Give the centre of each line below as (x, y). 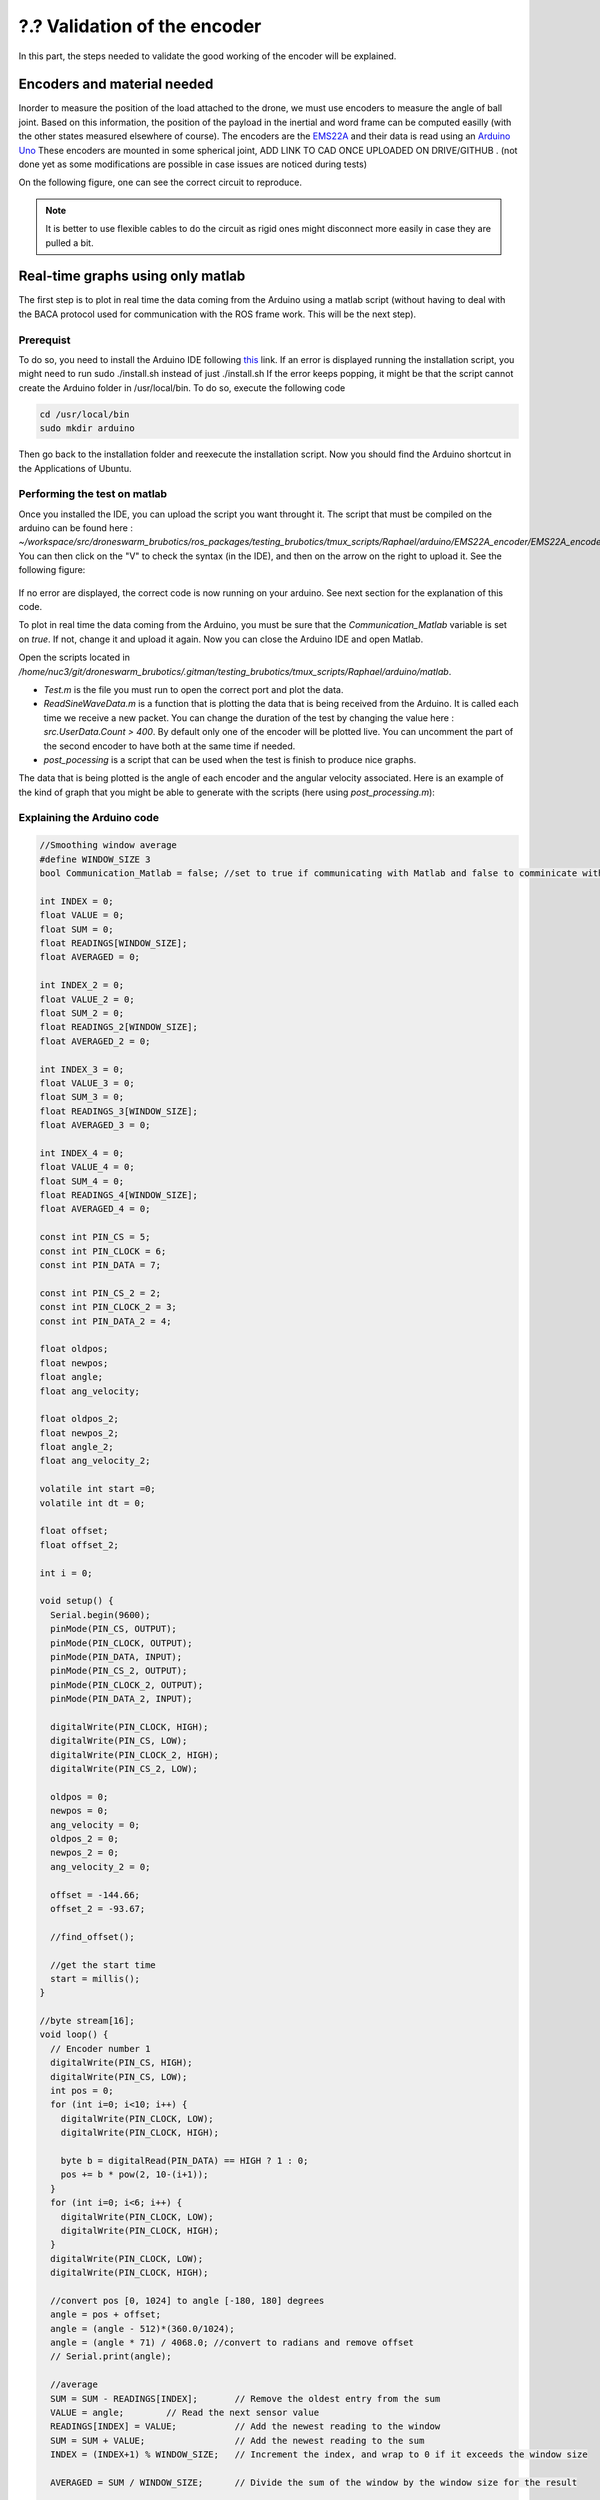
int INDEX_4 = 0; (82, 1153)
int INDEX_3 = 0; (82, 1069)
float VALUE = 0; (82, 915)
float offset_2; (79, 1544)
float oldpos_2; (79, 1419)
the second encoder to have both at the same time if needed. (169, 746)
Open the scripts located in (74, 657)
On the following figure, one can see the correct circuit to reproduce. (160, 182)
